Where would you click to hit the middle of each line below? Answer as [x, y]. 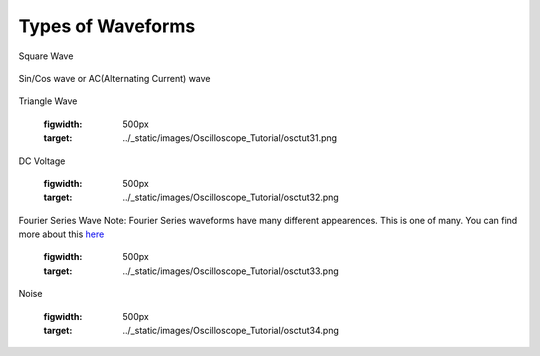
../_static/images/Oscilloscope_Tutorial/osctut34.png [230, 331]
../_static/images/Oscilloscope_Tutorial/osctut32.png [230, 197]
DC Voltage [42, 161]
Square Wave [46, 56]
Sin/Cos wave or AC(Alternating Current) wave [114, 78]
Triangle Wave [48, 101]
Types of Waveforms [107, 26]
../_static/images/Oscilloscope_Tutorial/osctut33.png [230, 271]
